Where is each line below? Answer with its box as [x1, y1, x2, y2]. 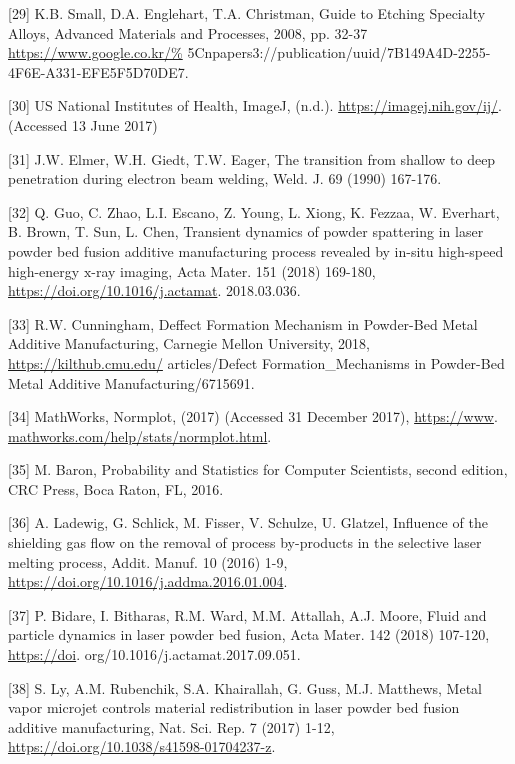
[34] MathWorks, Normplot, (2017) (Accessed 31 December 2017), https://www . [8, 406, 498, 427]
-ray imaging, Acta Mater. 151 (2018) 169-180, [91, 260, 376, 281]
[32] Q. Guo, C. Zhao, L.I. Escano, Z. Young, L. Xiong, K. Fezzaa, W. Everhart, [8, 201, 500, 222]
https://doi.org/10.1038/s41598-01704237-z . [8, 736, 276, 757]
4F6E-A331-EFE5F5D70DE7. [8, 61, 189, 82]
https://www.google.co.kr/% [8, 42, 183, 63]
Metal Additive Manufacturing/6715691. [8, 372, 255, 393]
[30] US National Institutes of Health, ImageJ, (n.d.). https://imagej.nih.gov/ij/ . [8, 95, 503, 116]
